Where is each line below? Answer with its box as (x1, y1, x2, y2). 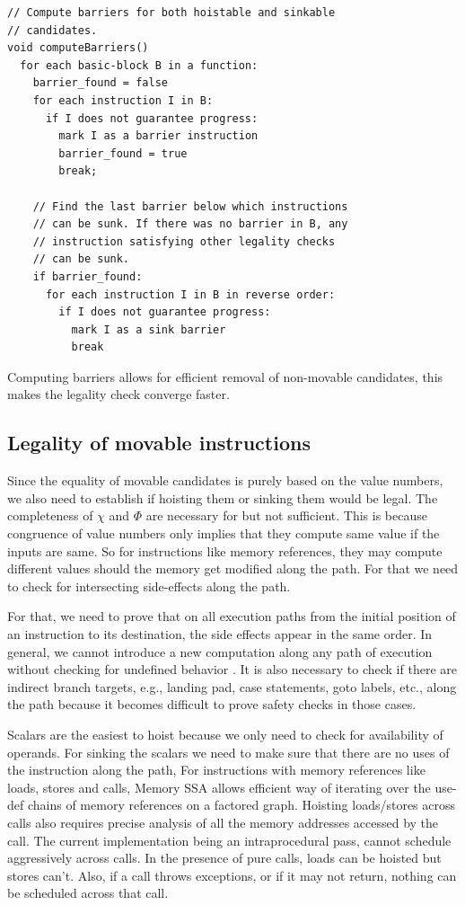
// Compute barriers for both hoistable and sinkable (7, 6, 336, 19)
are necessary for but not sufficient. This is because (145, 506, 427, 525)
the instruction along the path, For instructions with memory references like (7, 760, 426, 779)
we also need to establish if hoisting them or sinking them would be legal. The (7, 488, 438, 507)
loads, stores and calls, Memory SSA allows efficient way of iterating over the (7, 777, 431, 796)
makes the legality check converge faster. (7, 385, 230, 404)
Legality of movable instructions (7, 429, 311, 457)
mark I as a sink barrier (71, 323, 226, 336)
